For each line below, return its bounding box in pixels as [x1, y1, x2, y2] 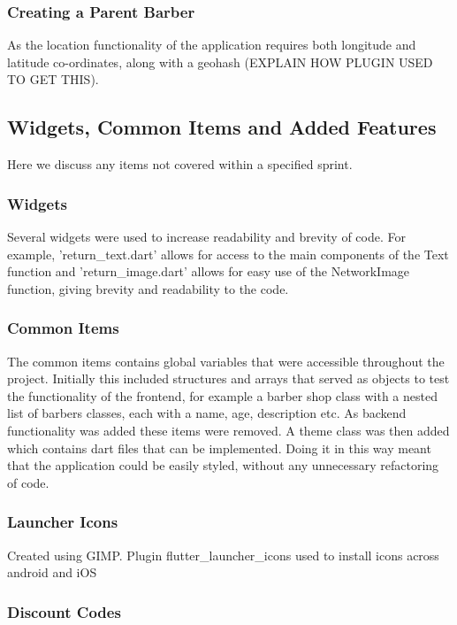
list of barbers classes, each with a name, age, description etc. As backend [7, 404, 407, 422]
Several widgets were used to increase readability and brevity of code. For [7, 228, 406, 246]
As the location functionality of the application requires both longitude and [7, 35, 416, 54]
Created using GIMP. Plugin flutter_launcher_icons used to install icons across [7, 545, 439, 564]
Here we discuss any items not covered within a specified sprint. [7, 155, 353, 174]
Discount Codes [7, 600, 121, 622]
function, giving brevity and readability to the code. [7, 279, 289, 297]
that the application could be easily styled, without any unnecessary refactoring [7, 456, 439, 475]
